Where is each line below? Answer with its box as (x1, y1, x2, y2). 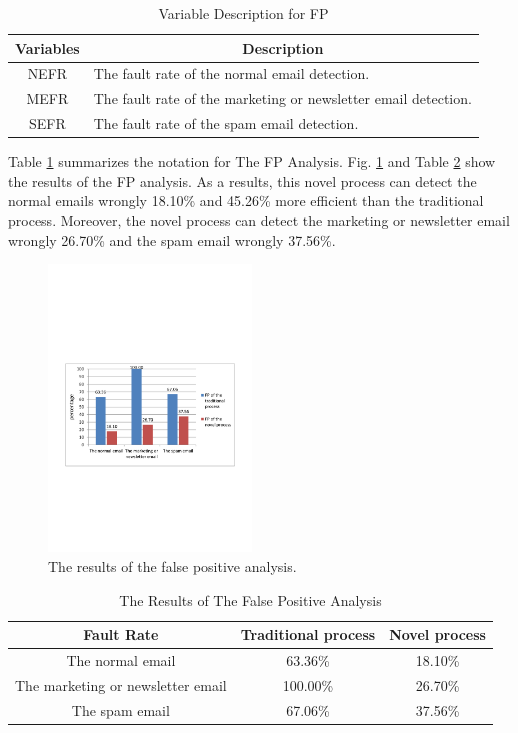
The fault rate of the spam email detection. (93, 113, 359, 134)
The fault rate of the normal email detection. (93, 63, 370, 84)
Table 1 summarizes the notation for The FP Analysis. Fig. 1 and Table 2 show (8, 151, 496, 172)
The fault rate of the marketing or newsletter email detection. (93, 88, 472, 109)
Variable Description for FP (158, 3, 329, 23)
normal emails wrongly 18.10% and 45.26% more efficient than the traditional (8, 190, 484, 211)
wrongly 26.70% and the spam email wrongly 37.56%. (8, 229, 336, 250)
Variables (15, 37, 80, 58)
